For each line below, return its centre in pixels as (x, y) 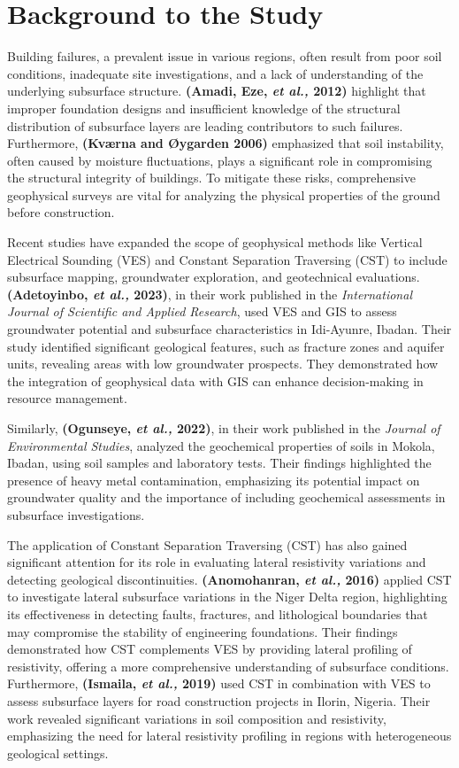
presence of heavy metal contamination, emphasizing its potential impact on (214, 480)
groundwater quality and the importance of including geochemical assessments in (226, 497)
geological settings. (58, 752)
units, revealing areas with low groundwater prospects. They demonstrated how (223, 364)
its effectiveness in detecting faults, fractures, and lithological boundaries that (218, 613)
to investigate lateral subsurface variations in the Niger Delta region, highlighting (227, 597)
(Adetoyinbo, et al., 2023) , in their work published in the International (210, 294)
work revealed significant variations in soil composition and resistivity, (197, 718)
